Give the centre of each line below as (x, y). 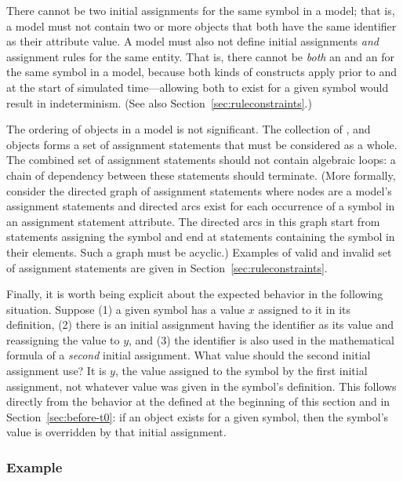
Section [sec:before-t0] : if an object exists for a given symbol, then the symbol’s (198, 416)
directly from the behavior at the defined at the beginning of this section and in (198, 401)
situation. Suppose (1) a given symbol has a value (126, 309)
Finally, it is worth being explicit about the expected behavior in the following (195, 294)
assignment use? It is (56, 371)
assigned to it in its (305, 309)
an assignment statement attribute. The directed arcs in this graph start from (193, 221)
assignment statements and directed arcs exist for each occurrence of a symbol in (201, 206)
